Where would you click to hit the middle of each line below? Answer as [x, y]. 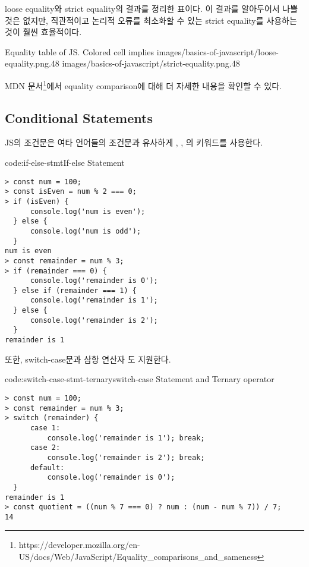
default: [47, 467]
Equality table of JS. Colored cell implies [79, 51]
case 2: [45, 448]
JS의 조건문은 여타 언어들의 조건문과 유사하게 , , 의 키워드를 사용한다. [134, 142]
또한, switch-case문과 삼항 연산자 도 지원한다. [88, 359]
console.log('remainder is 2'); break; [126, 457]
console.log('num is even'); [88, 211]
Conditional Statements [79, 117]
